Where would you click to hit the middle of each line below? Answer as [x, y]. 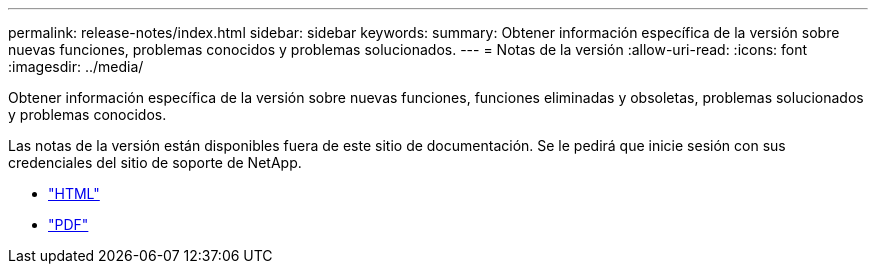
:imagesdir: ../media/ [76, 66]
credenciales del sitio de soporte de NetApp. [155, 162]
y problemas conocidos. [87, 114]
